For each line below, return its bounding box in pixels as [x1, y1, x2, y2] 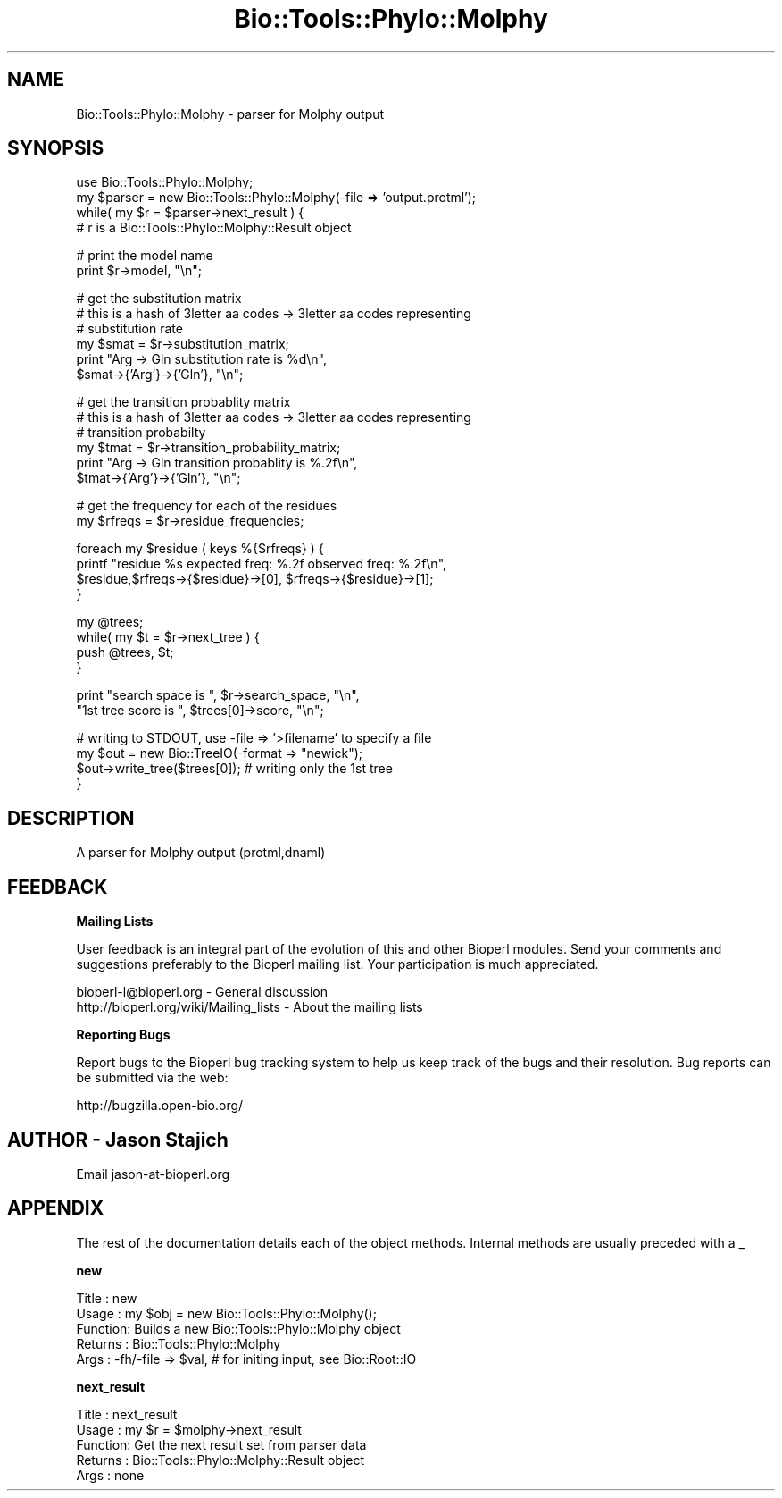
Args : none [76, 1467, 145, 1483]
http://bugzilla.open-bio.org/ [76, 1098, 244, 1114]
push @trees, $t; [76, 644, 174, 661]
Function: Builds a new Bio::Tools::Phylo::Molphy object [76, 1320, 401, 1336]
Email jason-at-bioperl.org [76, 1166, 230, 1182]
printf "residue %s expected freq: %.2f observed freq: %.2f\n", [76, 556, 447, 572]
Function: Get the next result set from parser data [76, 1436, 367, 1452]
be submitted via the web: [76, 1070, 229, 1086]
